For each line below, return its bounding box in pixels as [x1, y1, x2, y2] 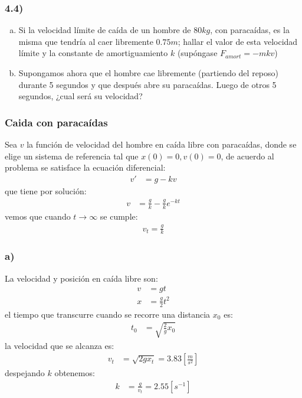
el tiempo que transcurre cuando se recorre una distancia [5, 308, 211, 320]
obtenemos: [54, 367, 95, 379]
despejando [5, 367, 45, 379]
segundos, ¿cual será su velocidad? [18, 90, 143, 102]
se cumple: [100, 210, 138, 222]
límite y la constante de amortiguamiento [18, 47, 168, 59]
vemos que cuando [5, 210, 71, 222]
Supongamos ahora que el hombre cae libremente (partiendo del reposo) [18, 67, 278, 79]
